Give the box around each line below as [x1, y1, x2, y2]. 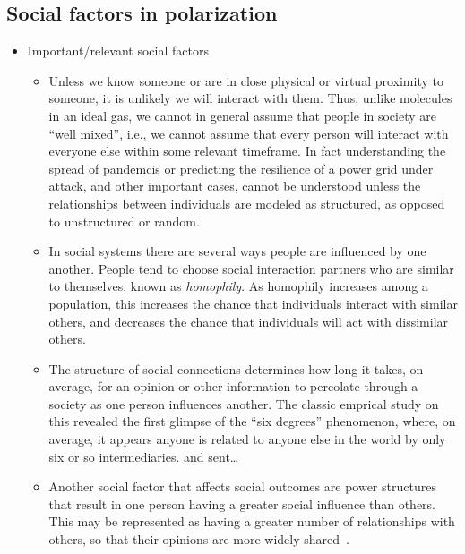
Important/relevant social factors [27, 41, 209, 60]
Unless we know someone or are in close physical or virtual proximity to [48, 71, 443, 89]
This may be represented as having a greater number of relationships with [48, 512, 455, 531]
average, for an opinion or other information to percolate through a [48, 377, 418, 396]
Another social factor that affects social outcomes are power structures [48, 477, 436, 496]
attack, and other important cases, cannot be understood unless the [48, 176, 421, 195]
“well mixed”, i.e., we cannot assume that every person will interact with [48, 124, 449, 142]
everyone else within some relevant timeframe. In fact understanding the [48, 141, 446, 160]
